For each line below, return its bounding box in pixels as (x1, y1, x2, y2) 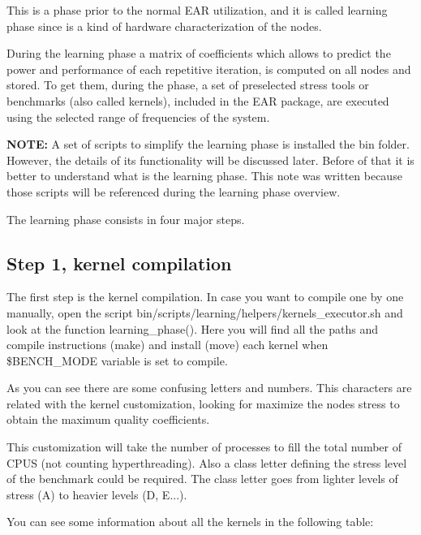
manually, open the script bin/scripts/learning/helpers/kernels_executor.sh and (6, 304, 403, 321)
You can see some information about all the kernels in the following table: (6, 513, 374, 530)
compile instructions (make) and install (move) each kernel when (6, 336, 329, 353)
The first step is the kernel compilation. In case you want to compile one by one (6, 288, 404, 305)
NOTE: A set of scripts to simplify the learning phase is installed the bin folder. (6, 136, 410, 153)
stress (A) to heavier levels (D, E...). (6, 485, 187, 503)
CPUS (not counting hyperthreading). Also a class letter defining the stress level (6, 454, 407, 471)
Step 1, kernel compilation (6, 250, 232, 275)
